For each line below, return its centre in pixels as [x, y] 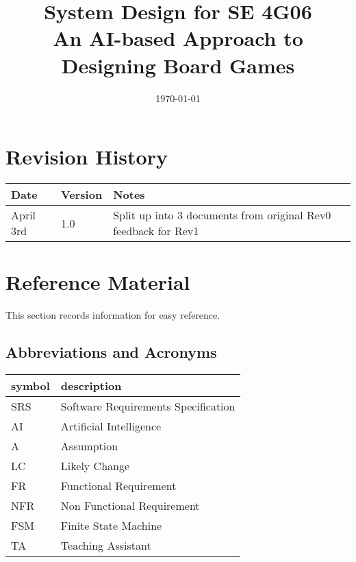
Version [81, 195]
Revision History [87, 157]
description [91, 385]
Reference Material [98, 282]
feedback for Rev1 [156, 231]
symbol [30, 385]
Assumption [89, 445]
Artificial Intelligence [111, 426]
